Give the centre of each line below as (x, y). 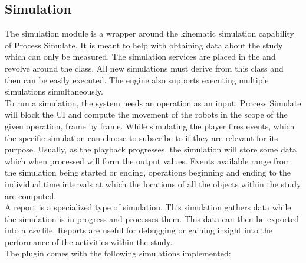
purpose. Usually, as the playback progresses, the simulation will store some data (151, 149)
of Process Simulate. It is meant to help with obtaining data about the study (144, 45)
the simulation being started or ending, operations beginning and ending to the (148, 172)
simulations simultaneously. (54, 91)
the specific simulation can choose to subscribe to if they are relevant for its (142, 137)
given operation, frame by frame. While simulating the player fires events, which (150, 126)
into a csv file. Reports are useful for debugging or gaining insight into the (139, 230)
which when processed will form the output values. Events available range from (148, 160)
